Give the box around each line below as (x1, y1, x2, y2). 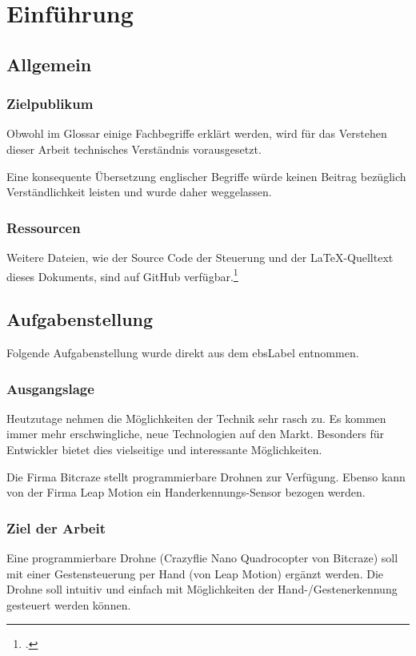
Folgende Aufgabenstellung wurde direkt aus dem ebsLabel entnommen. (6, 344, 359, 361)
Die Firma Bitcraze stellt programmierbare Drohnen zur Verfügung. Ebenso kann (6, 468, 406, 485)
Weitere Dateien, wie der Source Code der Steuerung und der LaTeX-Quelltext (6, 248, 394, 265)
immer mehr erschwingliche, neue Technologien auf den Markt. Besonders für (6, 425, 384, 442)
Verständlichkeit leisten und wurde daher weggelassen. (6, 183, 272, 200)
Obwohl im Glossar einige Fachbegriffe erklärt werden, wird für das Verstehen (6, 125, 387, 142)
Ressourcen (6, 217, 81, 237)
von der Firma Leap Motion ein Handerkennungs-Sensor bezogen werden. (6, 484, 366, 501)
